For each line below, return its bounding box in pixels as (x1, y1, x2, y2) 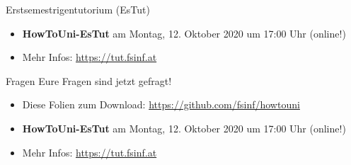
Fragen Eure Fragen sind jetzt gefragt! (6, 73, 172, 88)
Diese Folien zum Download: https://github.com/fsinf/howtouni (22, 97, 300, 112)
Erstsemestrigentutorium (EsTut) (6, 2, 150, 16)
